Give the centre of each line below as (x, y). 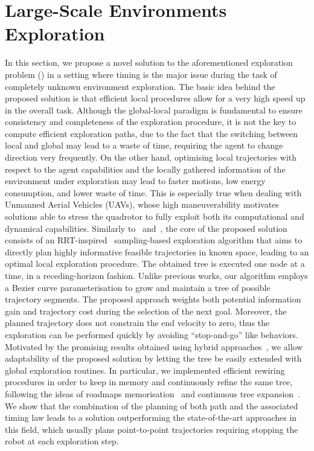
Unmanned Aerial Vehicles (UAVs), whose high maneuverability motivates (142, 204)
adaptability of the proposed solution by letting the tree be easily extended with (153, 358)
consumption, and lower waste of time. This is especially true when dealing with (153, 192)
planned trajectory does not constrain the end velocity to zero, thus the (137, 323)
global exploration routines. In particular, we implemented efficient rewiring (145, 370)
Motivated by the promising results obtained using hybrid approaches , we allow (154, 346)
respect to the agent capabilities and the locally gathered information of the (145, 169)
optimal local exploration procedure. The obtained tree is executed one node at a (155, 264)
